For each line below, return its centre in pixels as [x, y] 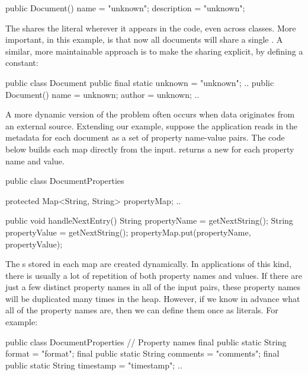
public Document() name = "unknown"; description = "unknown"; [125, 8]
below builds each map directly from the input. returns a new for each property [150, 149]
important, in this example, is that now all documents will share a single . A [144, 39]
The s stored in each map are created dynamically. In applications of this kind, [149, 264]
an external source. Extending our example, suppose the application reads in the [152, 125]
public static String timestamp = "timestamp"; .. [94, 365]
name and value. [35, 161]
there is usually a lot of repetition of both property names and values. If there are [154, 275]
